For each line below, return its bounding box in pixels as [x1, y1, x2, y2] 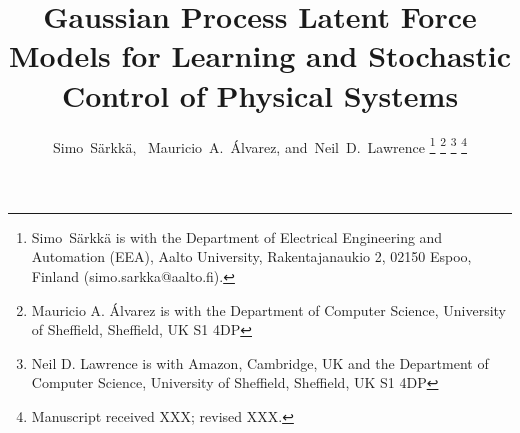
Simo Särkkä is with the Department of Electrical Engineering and [31, 226, 443, 247]
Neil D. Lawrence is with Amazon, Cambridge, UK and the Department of [31, 352, 489, 373]
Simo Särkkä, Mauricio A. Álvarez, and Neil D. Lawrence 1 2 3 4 [52, 133, 468, 157]
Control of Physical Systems [61, 74, 459, 115]
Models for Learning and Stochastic [8, 35, 512, 76]
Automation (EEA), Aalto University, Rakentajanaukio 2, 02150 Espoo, [31, 246, 472, 267]
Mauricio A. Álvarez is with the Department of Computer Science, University [31, 299, 506, 320]
